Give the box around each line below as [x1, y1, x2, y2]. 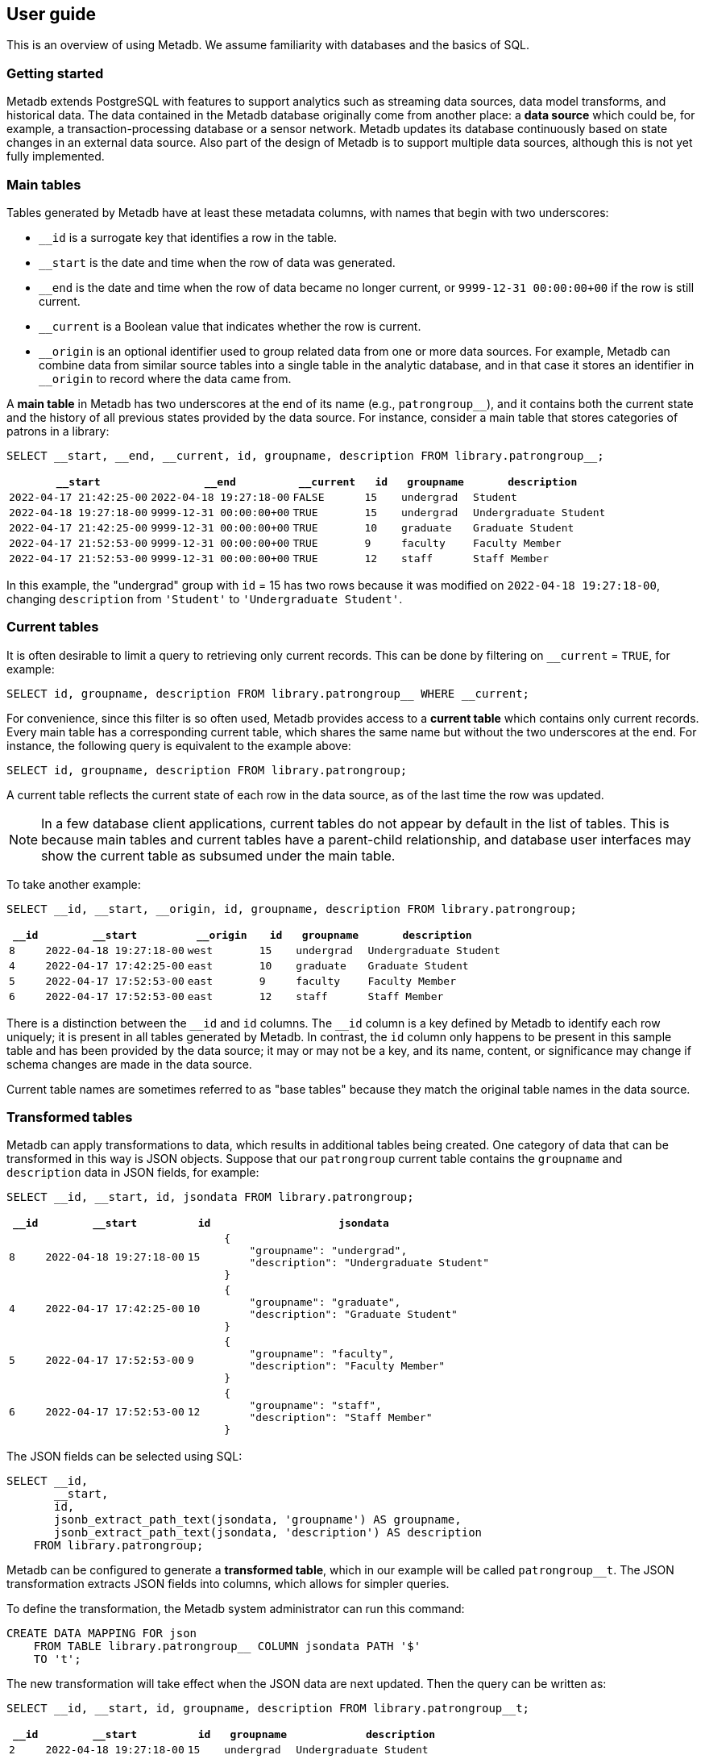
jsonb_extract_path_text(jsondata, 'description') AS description [54, 1526, 483, 1540]
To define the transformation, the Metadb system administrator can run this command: [6, 1602, 465, 1616]
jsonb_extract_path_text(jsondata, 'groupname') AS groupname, [54, 1513, 462, 1527]
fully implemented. [6, 149, 105, 164]
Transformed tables [6, 1109, 133, 1126]
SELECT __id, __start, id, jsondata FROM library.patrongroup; [6, 1190, 414, 1204]
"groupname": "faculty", [249, 1348, 395, 1361]
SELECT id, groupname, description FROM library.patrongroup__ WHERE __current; [6, 686, 530, 700]
